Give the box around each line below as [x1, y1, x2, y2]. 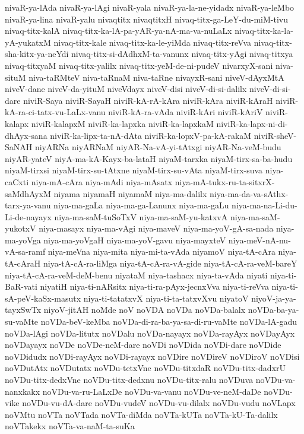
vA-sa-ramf [5, 245, 46, 258]
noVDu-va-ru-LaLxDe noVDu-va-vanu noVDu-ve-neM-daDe [42, 385, 261, 397]
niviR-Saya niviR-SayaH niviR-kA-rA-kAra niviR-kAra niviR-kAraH [23, 94, 273, 106]
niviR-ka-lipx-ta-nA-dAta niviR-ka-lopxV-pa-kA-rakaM [50, 129, 252, 141]
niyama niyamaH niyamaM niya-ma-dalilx [53, 187, 207, 199]
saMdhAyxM [5, 187, 51, 199]
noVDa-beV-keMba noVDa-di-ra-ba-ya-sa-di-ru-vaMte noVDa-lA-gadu [40, 315, 297, 328]
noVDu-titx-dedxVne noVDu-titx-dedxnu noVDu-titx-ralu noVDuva [5, 373, 254, 385]
